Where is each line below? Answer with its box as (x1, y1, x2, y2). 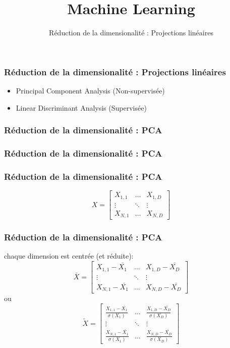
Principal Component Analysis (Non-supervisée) (16, 85, 165, 96)
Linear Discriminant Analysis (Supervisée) (16, 102, 147, 113)
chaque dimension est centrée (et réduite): (4, 251, 134, 261)
